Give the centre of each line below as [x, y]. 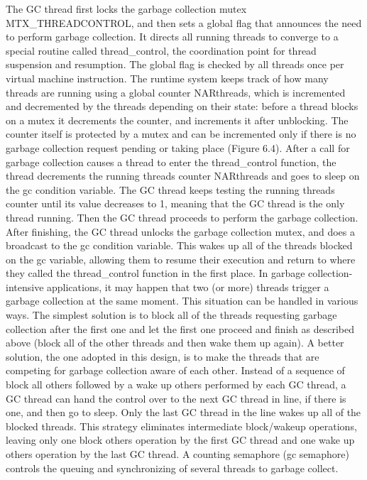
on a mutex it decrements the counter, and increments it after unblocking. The [177, 120]
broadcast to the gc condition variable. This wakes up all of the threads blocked [179, 245]
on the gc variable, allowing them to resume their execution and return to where [181, 259]
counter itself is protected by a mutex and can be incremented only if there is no [181, 134]
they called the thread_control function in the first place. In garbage [155, 273]
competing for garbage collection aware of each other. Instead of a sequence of [175, 370]
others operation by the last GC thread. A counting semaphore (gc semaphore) [177, 454]
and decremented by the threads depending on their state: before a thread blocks [182, 106]
